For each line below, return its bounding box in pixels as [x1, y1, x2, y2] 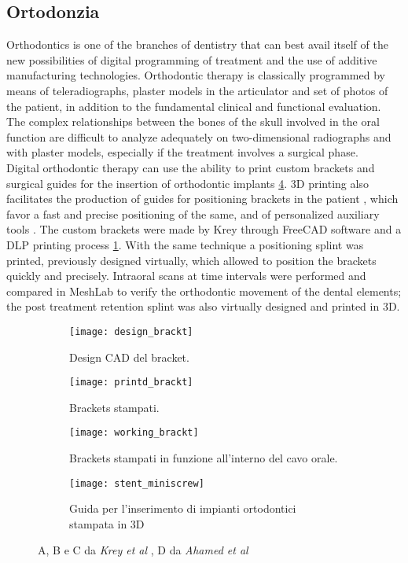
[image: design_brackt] [69, 326, 193, 337]
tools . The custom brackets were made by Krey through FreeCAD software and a [6, 221, 402, 237]
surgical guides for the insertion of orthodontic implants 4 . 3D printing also [6, 175, 369, 191]
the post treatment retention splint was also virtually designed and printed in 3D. [6, 298, 400, 315]
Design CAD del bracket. [69, 348, 189, 365]
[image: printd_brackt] [69, 377, 193, 388]
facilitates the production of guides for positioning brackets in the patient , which [6, 190, 399, 207]
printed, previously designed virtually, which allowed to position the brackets [6, 252, 377, 268]
